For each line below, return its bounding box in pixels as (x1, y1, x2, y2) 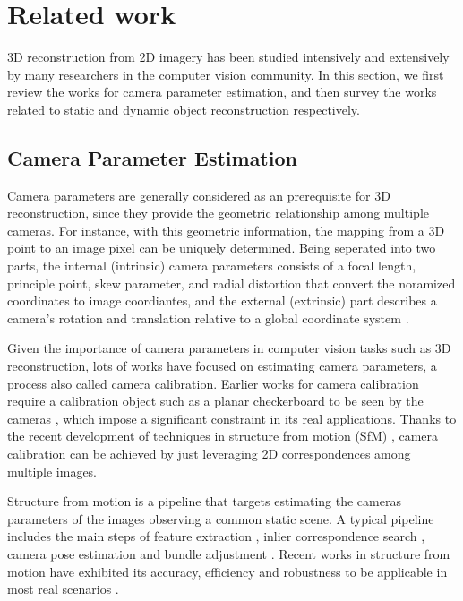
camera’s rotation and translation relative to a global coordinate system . (7, 308, 409, 327)
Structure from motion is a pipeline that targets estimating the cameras (7, 492, 401, 511)
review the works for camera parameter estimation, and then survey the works (7, 82, 437, 101)
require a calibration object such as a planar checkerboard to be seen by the (7, 391, 424, 410)
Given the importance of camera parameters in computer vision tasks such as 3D (7, 339, 451, 357)
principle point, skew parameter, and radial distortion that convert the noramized (7, 273, 456, 292)
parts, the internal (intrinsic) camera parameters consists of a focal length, (7, 256, 416, 275)
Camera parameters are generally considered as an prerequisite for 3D (7, 185, 390, 204)
